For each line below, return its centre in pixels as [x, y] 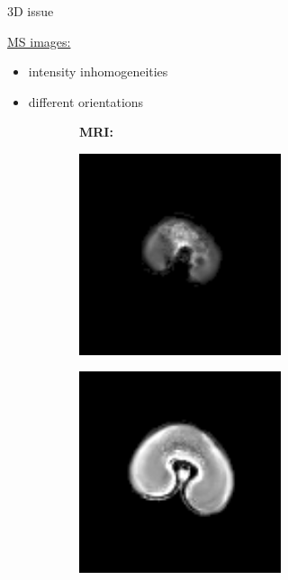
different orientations [86, 101]
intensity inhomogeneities [98, 71]
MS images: [39, 41]
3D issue [31, 11]
